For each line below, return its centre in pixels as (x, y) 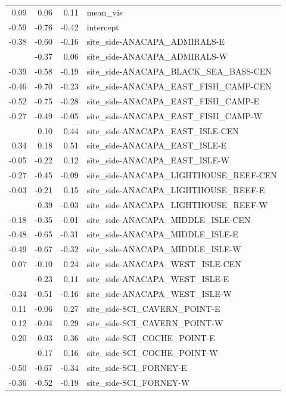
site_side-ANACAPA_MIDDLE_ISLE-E (162, 234)
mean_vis (105, 12)
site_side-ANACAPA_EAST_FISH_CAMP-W (174, 115)
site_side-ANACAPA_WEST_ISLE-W (159, 293)
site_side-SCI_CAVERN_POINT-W (155, 323)
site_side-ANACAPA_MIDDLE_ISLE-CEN (169, 219)
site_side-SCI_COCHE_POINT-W (152, 353)
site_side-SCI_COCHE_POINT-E (151, 338)
